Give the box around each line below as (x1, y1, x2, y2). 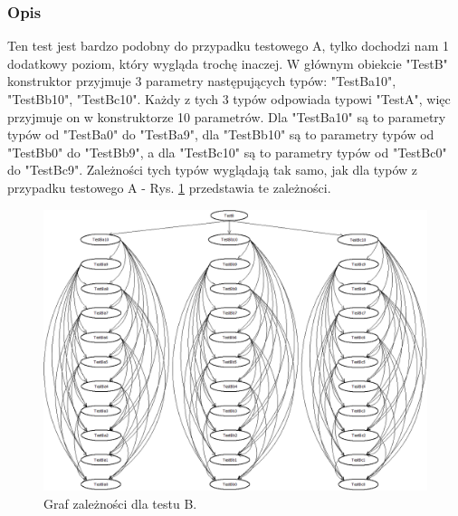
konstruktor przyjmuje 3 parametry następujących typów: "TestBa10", (7, 72, 396, 91)
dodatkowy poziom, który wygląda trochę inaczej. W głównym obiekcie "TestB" (7, 53, 448, 72)
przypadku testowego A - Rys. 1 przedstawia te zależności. (7, 177, 331, 196)
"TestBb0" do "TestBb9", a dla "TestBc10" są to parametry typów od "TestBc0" (7, 142, 447, 161)
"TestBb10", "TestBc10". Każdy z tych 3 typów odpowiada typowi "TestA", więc (7, 90, 451, 108)
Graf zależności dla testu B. (43, 493, 197, 512)
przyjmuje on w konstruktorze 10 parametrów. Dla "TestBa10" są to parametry (7, 107, 446, 126)
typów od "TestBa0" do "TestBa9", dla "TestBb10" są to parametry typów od (7, 125, 434, 144)
